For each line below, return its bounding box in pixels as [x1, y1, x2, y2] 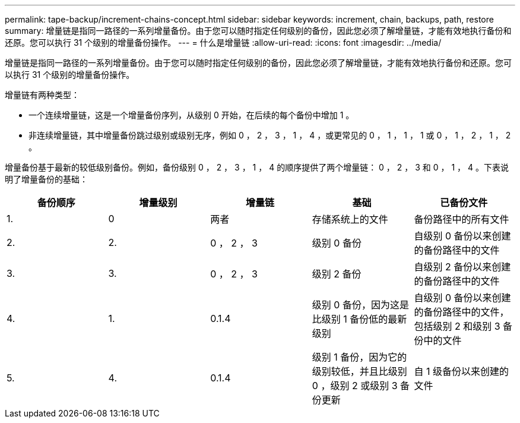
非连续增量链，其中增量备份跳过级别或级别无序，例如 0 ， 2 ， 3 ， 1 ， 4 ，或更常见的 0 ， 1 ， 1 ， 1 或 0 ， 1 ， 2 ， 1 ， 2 [28, 130, 511, 140]
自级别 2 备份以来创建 [414, 261, 511, 273]
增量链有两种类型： [5, 90, 80, 100]
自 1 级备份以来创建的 [414, 365, 509, 377]
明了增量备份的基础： [5, 174, 88, 184]
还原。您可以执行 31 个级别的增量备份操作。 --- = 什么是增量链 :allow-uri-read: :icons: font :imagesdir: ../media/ [5, 37, 442, 48]
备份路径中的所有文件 [414, 213, 509, 225]
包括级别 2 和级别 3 [414, 320, 500, 332]
